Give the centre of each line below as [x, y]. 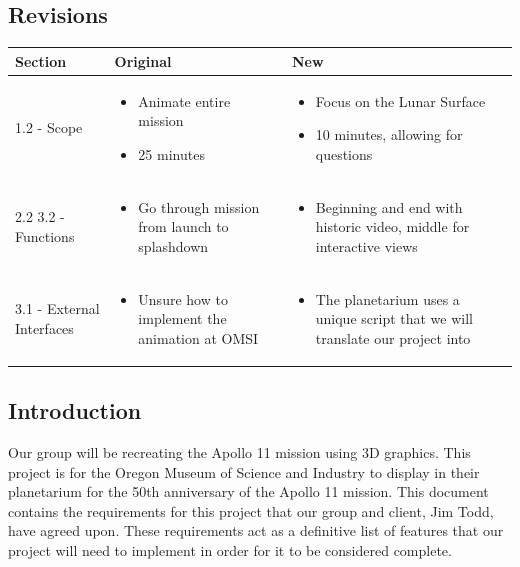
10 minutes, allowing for [389, 134]
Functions [45, 235]
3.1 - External [57, 308]
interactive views [366, 245]
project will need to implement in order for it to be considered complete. [230, 550]
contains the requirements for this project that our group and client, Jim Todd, [251, 510]
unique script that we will [394, 318]
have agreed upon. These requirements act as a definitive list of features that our [256, 530]
